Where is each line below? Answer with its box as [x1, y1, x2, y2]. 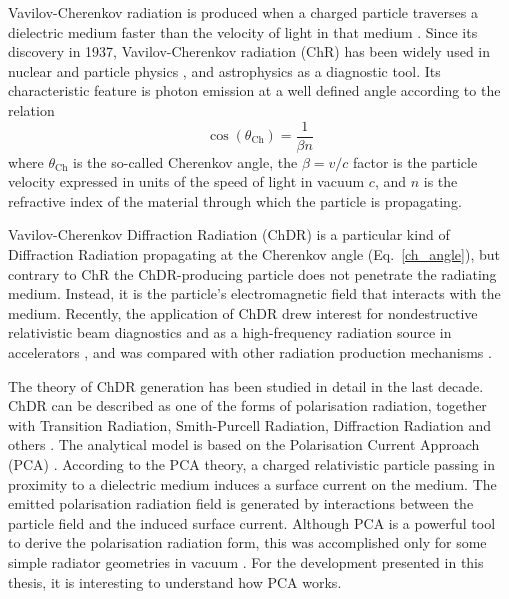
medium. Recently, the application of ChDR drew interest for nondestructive [8, 302, 478, 323]
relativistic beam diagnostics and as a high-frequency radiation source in [8, 322, 452, 343]
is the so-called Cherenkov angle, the [73, 151, 298, 172]
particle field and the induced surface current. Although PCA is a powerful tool [8, 512, 496, 533]
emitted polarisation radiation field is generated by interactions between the [8, 493, 474, 514]
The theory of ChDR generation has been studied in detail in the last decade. [8, 375, 484, 396]
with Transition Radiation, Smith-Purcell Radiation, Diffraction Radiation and [8, 414, 492, 435]
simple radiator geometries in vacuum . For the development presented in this [8, 551, 484, 572]
